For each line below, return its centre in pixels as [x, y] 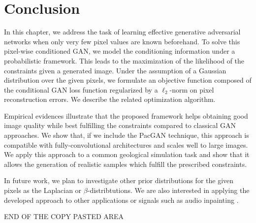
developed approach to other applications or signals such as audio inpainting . [121, 200]
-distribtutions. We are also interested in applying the [168, 190]
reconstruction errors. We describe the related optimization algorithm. [110, 99]
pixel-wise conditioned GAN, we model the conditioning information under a [120, 51]
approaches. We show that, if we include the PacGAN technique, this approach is [127, 135]
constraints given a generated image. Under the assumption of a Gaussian [115, 70]
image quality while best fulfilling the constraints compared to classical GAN [120, 125]
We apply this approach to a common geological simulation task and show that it [127, 154]
